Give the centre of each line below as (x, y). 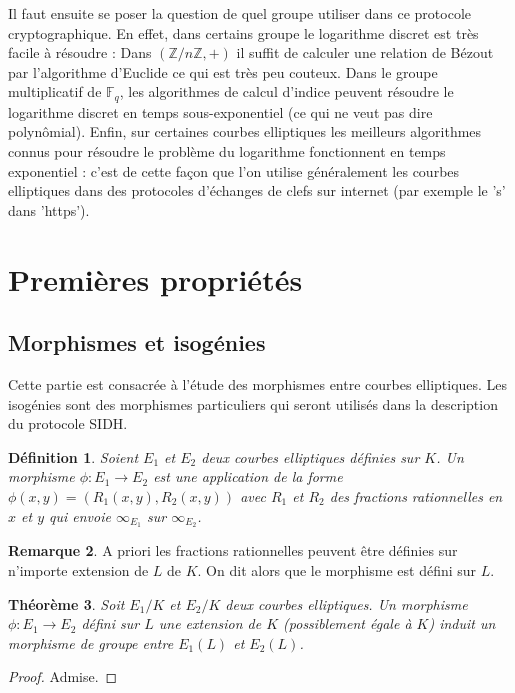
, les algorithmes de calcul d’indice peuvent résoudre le (286, 91)
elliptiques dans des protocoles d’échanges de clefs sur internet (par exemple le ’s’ (257, 190)
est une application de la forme (248, 476)
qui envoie (80, 515)
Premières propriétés (155, 278)
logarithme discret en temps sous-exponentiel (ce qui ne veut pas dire (220, 111)
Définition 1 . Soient (73, 456)
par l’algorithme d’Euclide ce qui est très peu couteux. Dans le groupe (223, 71)
